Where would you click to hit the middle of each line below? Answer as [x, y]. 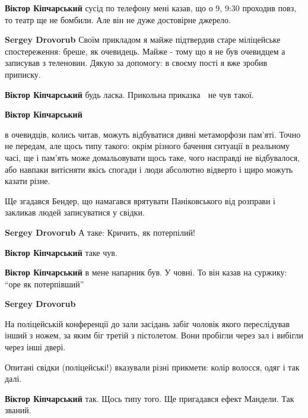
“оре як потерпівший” [45, 284]
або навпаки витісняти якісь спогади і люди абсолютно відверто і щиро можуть [149, 169]
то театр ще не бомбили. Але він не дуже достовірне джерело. [118, 19]
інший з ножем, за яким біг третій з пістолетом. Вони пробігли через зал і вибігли [154, 335]
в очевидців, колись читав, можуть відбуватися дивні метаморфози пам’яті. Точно [153, 134]
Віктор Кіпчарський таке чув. [61, 252]
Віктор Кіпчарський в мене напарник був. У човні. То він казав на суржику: [146, 272]
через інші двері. [35, 347]
